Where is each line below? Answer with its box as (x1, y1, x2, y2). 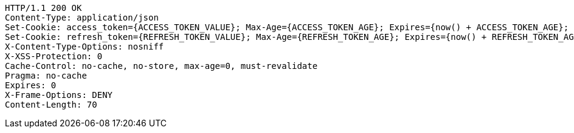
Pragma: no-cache (5, 71, 87, 80)
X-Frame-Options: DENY (5, 90, 113, 100)
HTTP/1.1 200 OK (5, 3, 82, 13)
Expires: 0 (5, 80, 57, 90)
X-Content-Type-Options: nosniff (5, 42, 164, 51)
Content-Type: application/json (5, 13, 159, 22)
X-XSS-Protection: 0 (5, 51, 103, 61)
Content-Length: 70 (5, 100, 97, 109)
